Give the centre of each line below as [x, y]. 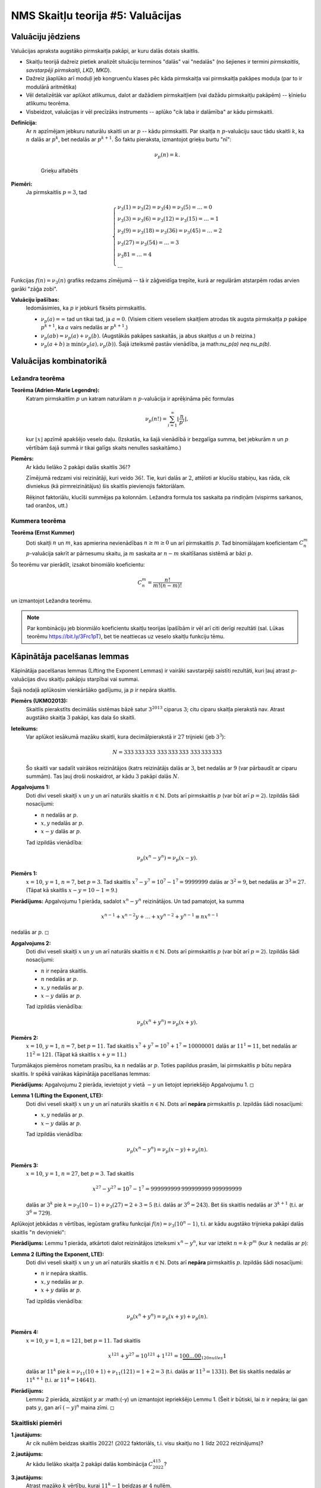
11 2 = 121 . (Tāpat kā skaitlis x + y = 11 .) [76, 1054]
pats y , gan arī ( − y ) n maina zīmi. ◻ [70, 1407]
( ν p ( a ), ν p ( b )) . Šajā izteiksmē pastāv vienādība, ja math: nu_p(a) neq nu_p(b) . [176, 344]
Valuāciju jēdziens [45, 37]
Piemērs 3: [25, 1165]
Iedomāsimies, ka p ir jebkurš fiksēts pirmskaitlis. [86, 308]
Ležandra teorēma [38, 378]
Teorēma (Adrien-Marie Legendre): [55, 390]
